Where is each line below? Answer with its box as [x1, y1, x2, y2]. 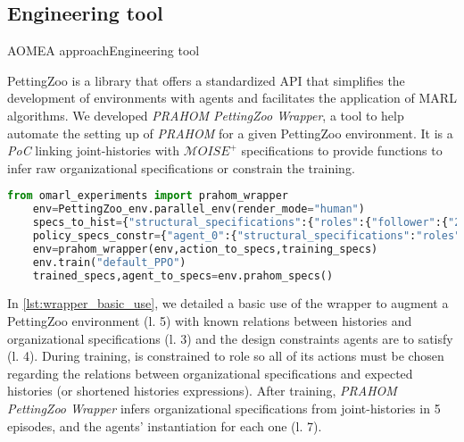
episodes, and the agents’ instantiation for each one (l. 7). [7, 416, 322, 435]
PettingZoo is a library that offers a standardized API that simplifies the [7, 71, 405, 89]
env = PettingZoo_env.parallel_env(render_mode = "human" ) [32, 203, 365, 216]
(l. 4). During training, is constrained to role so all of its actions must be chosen [7, 346, 444, 365]
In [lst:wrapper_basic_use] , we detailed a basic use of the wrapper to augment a [7, 294, 449, 313]
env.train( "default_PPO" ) [32, 255, 186, 269]
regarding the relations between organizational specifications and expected [7, 363, 413, 382]
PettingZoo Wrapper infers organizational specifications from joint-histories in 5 [7, 399, 441, 418]
